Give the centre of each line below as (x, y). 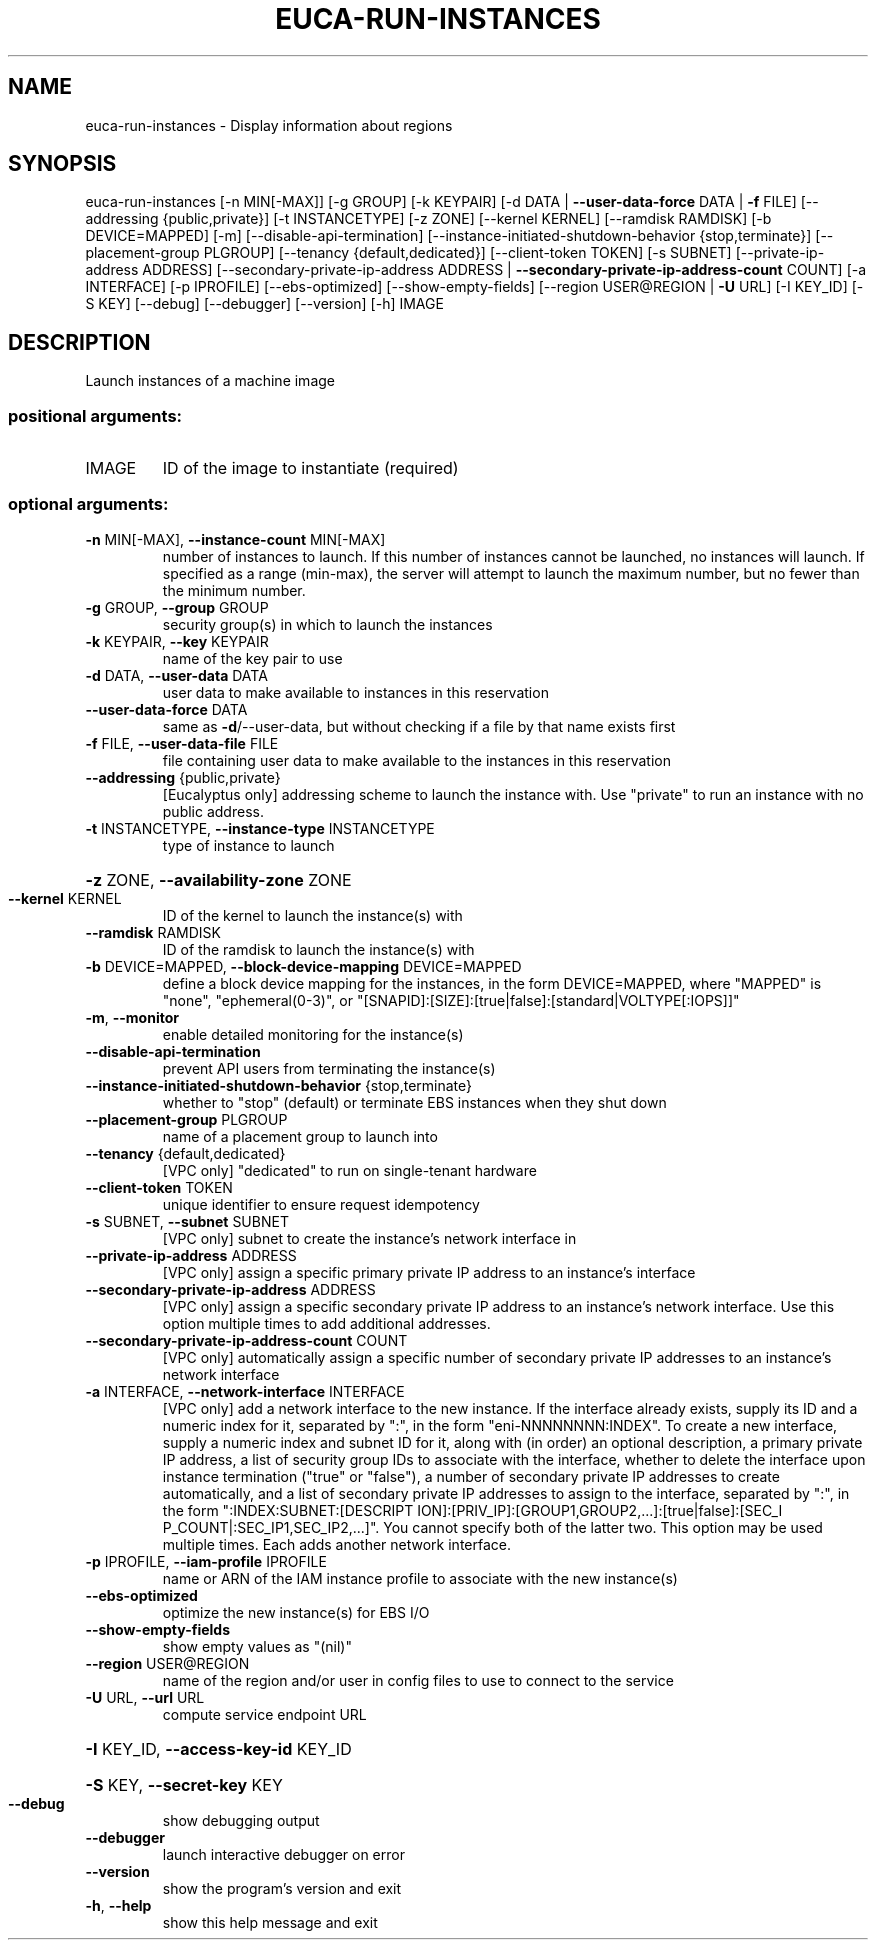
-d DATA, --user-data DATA (176, 675)
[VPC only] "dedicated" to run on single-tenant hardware (349, 1170)
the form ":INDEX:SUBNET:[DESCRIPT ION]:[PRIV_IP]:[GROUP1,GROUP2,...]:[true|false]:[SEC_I (472, 1510)
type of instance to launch (248, 845)
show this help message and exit (270, 1922)
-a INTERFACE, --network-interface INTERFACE (245, 1391)
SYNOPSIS (62, 164)
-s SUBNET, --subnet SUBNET (187, 1221)
